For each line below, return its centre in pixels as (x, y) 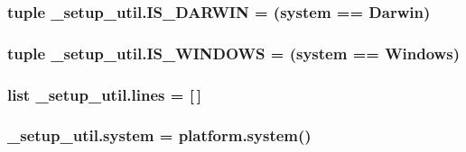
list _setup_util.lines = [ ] (104, 94)
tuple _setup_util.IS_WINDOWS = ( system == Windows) (233, 53)
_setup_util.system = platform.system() (159, 135)
